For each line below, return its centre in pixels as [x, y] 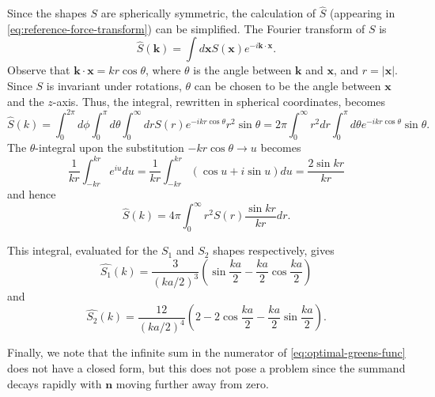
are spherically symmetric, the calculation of [208, 13]
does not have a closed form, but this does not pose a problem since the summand [206, 367]
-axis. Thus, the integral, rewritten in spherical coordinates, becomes [219, 101]
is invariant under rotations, [114, 85]
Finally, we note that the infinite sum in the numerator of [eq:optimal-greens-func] [206, 352]
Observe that [39, 70]
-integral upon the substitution [110, 147]
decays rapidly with [55, 383]
